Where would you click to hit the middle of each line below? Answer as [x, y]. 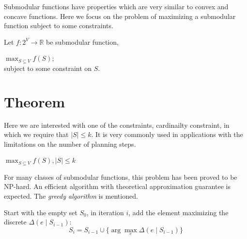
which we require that [36, 134]
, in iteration [105, 212]
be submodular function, [82, 42]
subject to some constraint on [48, 68]
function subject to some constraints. [59, 26]
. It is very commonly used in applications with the [167, 134]
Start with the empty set [41, 212]
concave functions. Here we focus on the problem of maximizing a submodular [120, 16]
